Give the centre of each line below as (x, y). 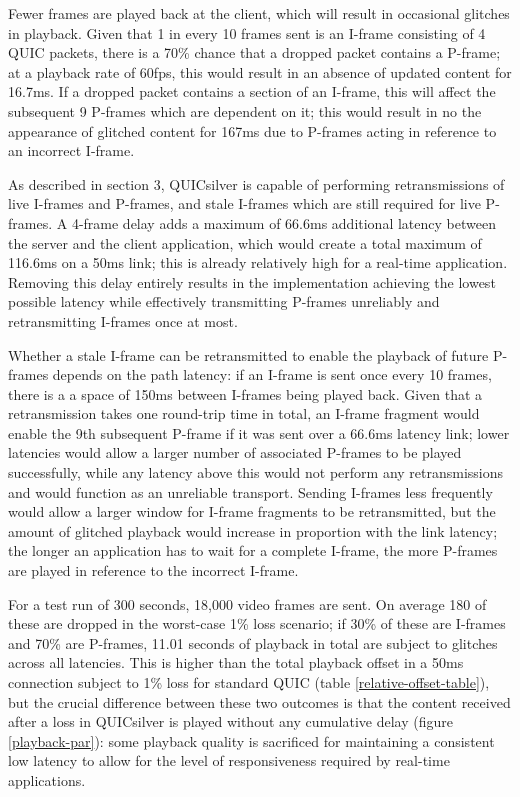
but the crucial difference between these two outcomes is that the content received (259, 701)
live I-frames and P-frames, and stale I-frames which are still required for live (244, 203)
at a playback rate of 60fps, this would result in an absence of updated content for (260, 71)
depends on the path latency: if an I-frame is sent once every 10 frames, (272, 374)
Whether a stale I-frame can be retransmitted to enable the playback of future (248, 354)
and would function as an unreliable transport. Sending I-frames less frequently (250, 491)
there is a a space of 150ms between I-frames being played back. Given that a (245, 393)
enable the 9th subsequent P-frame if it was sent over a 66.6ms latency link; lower (259, 432)
